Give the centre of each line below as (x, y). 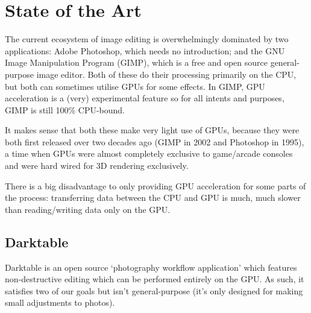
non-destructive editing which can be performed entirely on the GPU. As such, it (155, 279)
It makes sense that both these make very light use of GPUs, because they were (152, 130)
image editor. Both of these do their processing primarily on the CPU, (166, 74)
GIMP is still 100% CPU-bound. (65, 109)
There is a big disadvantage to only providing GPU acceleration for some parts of (155, 185)
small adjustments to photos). (60, 302)
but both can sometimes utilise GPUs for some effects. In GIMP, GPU (135, 86)
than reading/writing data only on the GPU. (88, 209)
